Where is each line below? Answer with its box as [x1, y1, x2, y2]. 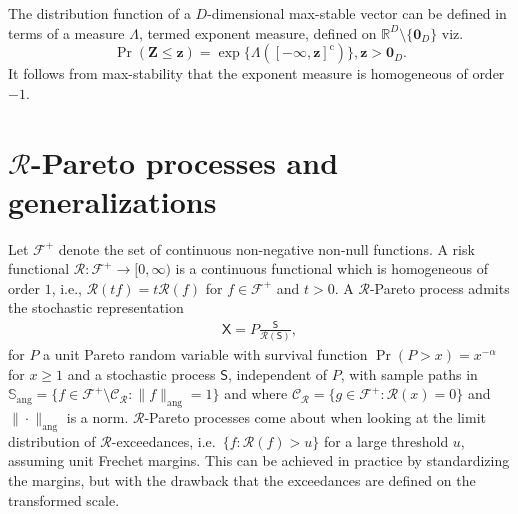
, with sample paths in [340, 363, 478, 384]
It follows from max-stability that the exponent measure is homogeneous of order [8, 63, 505, 84]
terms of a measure [8, 22, 125, 43]
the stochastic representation [8, 297, 184, 318]
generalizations [8, 180, 217, 221]
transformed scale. [8, 489, 120, 510]
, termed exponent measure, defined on [138, 22, 377, 43]
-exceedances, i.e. [111, 430, 216, 451]
